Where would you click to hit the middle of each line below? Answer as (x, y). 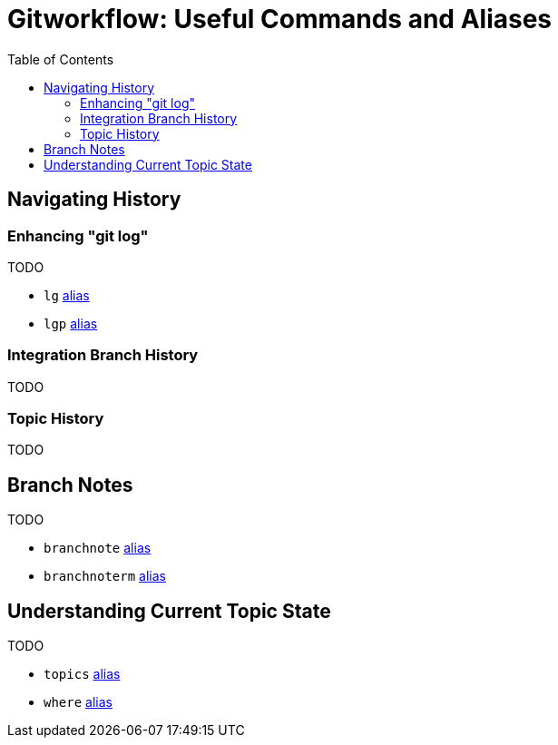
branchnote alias (98, 548)
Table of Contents (61, 59)
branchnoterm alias (105, 576)
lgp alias (71, 323)
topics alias (82, 674)
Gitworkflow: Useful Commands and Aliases (280, 19)
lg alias (67, 295)
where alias (78, 702)
